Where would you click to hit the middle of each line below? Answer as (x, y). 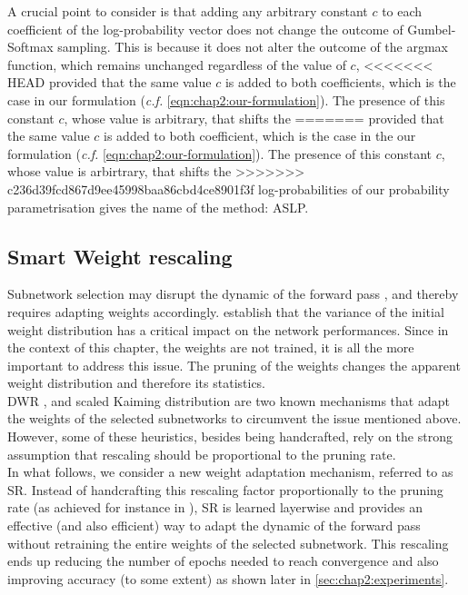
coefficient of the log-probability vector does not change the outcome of (205, 29)
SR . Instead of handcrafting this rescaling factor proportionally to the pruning (225, 489)
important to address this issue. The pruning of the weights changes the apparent (234, 365)
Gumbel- (432, 29)
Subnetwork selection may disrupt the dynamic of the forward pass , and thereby (233, 294)
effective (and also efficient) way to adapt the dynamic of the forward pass (214, 526)
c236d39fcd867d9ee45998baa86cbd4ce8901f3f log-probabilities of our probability (229, 188)
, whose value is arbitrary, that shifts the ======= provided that (254, 118)
